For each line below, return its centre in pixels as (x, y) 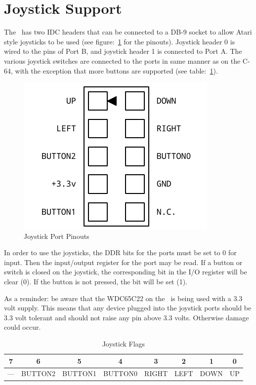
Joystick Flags (124, 344)
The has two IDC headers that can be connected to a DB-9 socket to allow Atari (128, 32)
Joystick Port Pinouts (57, 236)
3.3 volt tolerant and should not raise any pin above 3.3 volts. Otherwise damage (127, 317)
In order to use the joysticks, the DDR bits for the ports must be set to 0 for (120, 252)
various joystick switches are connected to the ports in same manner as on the (122, 60)
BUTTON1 (80, 373)
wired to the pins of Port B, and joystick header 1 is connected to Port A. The (123, 51)
